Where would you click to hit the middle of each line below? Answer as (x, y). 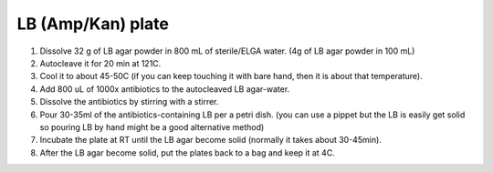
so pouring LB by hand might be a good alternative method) (152, 126)
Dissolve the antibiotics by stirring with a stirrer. (129, 102)
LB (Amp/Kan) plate (93, 24)
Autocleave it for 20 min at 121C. (100, 63)
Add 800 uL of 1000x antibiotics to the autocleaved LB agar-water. (165, 89)
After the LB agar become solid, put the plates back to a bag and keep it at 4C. (187, 152)
